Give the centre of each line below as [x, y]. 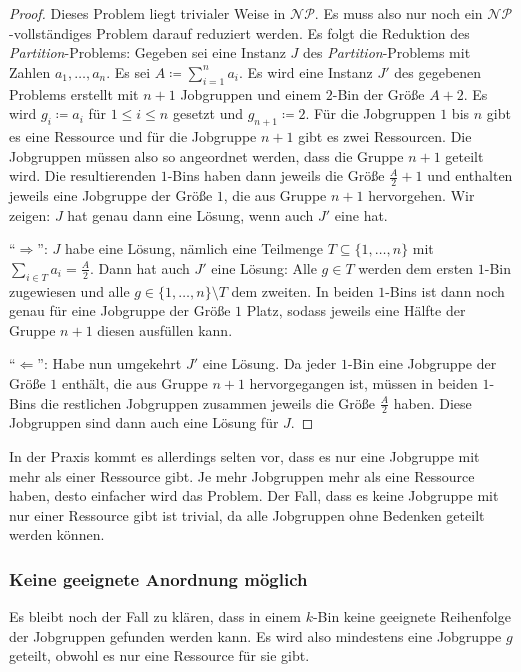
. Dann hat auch [140, 267]
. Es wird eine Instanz [306, 71]
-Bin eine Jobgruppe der [422, 363]
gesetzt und [207, 113]
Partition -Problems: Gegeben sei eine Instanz [147, 52]
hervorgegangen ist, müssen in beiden [363, 382]
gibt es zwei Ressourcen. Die [385, 135]
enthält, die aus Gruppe [135, 382]
